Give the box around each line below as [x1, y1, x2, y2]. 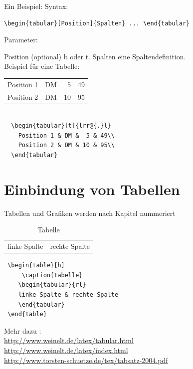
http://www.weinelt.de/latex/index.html [4, 345, 128, 356]
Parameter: [4, 34, 38, 45]
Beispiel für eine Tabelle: [4, 61, 80, 71]
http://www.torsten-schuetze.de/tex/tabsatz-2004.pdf [4, 355, 168, 365]
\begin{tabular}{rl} [18, 281, 86, 289]
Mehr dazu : [4, 325, 41, 336]
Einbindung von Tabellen [4, 179, 180, 199]
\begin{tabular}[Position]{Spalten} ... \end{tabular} [4, 19, 190, 27]
